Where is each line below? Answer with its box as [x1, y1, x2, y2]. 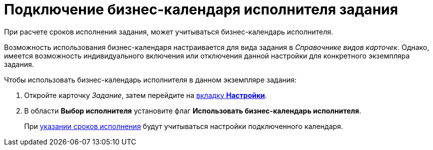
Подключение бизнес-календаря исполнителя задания [4, 1, 398, 18]
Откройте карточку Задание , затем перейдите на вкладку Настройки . [24, 90, 267, 99]
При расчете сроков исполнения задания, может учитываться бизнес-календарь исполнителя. [4, 27, 333, 36]
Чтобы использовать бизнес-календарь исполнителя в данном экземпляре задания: [4, 75, 297, 84]
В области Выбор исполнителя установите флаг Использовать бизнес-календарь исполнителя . [24, 106, 362, 115]
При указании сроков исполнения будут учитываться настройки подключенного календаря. [24, 121, 343, 130]
